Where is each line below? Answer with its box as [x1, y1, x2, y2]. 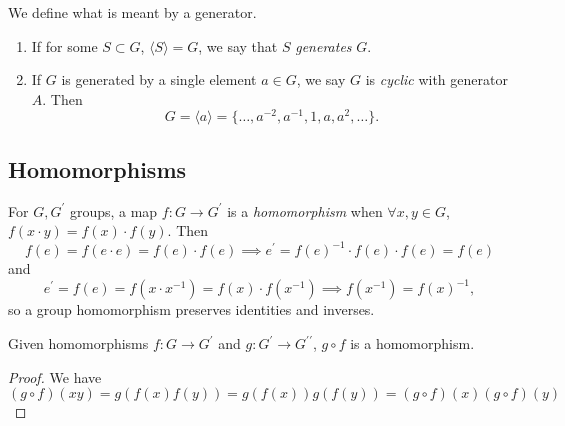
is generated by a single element [61, 69, 257, 90]
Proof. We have [8, 366, 102, 387]
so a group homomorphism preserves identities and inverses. [8, 299, 375, 320]
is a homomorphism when [227, 200, 383, 221]
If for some [31, 35, 98, 56]
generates [295, 35, 352, 56]
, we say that [198, 35, 278, 56]
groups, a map [69, 200, 158, 221]
